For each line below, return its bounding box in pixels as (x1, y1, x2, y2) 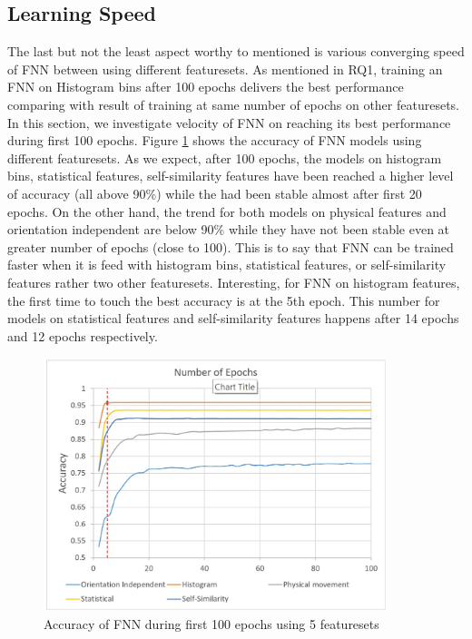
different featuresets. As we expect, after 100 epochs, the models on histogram (7, 148, 442, 167)
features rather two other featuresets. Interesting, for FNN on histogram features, (7, 272, 460, 291)
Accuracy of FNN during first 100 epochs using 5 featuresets (44, 614, 379, 633)
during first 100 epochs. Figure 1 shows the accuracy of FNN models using (7, 131, 422, 150)
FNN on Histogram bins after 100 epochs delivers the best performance (7, 77, 404, 96)
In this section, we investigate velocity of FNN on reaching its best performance (7, 113, 451, 132)
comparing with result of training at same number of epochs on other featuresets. (7, 94, 460, 113)
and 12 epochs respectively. (7, 326, 158, 345)
